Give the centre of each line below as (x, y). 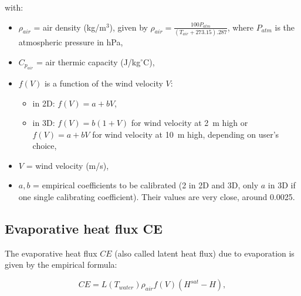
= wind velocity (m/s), (67, 165)
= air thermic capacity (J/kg (89, 61)
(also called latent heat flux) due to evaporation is (204, 253)
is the (285, 27)
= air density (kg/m (70, 27)
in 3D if (282, 185)
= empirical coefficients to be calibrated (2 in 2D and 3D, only (146, 185)
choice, (45, 146)
